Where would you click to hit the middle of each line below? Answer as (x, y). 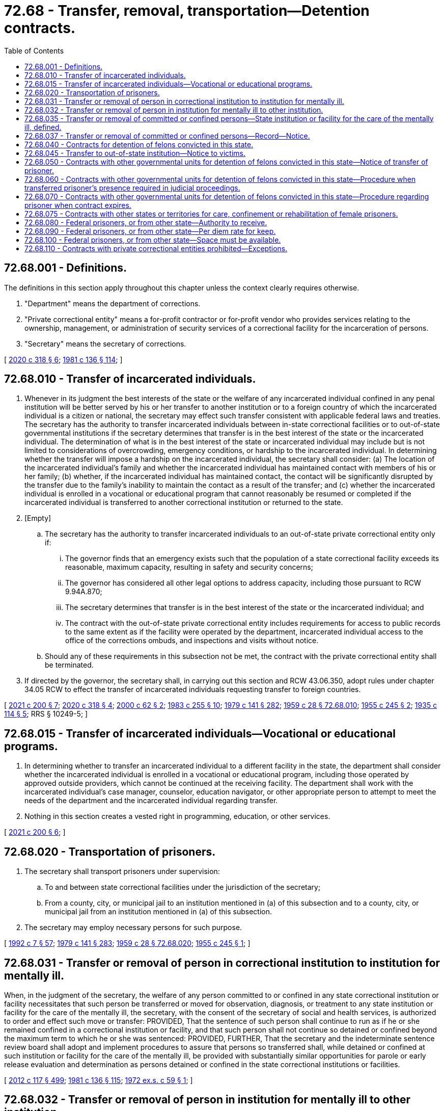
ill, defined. (43, 127)
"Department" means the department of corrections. (113, 303)
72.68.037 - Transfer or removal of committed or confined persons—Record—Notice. (167, 136)
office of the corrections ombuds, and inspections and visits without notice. (192, 641)
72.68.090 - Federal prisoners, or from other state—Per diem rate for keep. (150, 231)
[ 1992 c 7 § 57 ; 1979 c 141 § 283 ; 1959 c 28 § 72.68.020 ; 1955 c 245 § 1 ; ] (127, 943)
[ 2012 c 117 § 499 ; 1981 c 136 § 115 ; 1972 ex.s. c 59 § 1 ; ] (99, 1080)
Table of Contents (34, 50)
